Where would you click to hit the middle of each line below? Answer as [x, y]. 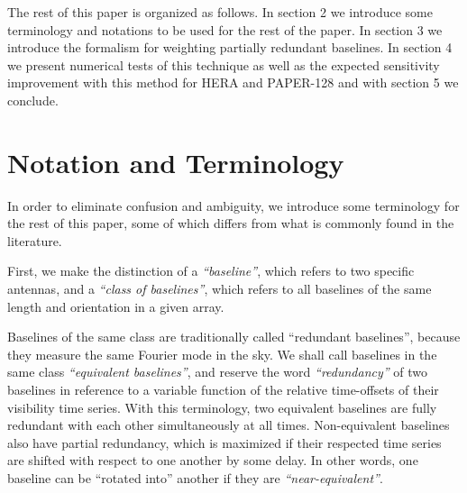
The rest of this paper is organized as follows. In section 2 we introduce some [220, 12]
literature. [35, 240]
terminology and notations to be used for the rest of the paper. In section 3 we [225, 29]
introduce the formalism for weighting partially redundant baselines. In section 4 [230, 47]
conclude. [33, 100]
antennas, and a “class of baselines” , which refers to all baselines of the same [220, 289]
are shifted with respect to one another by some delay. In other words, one [213, 460]
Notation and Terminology [176, 162]
